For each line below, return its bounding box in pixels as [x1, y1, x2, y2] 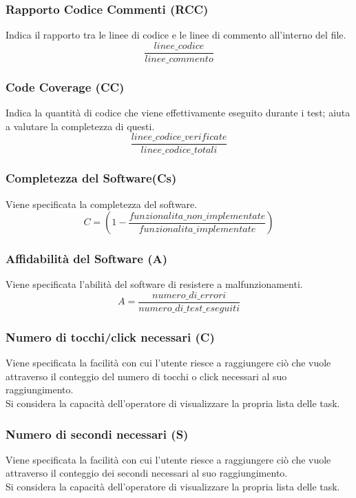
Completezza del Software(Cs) [6, 169, 177, 187]
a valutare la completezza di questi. [6, 118, 155, 133]
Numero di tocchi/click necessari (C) [6, 328, 215, 345]
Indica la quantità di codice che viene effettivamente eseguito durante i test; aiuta [6, 105, 350, 120]
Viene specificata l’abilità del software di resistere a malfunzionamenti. [6, 277, 303, 291]
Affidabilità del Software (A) [6, 250, 167, 267]
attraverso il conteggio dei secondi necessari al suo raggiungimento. [6, 466, 288, 480]
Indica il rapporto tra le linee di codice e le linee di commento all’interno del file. [6, 28, 346, 42]
